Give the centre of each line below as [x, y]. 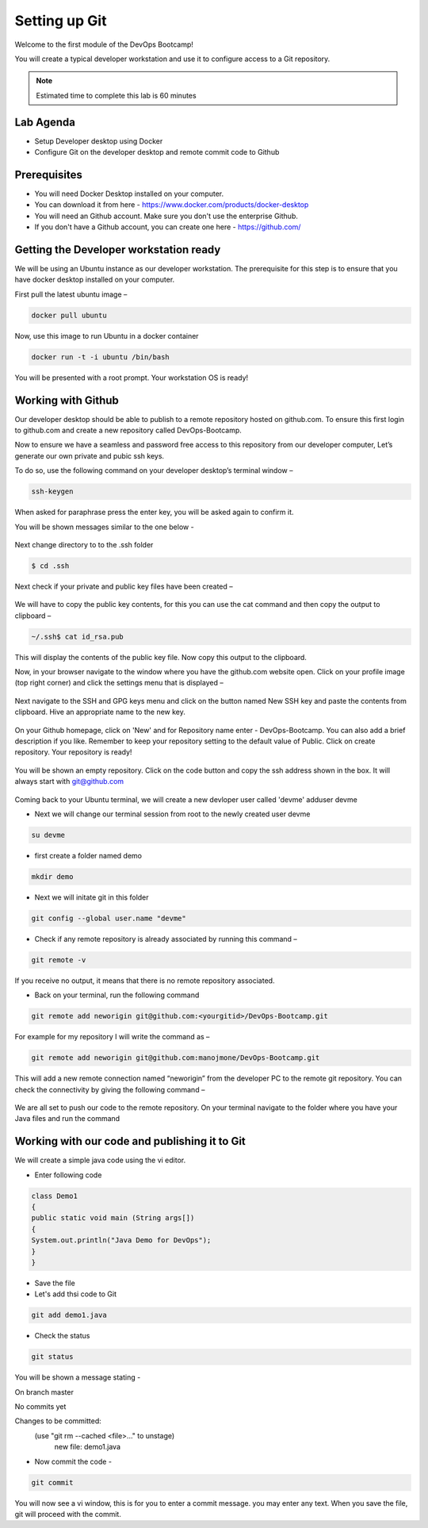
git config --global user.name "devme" [109, 918]
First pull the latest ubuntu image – [71, 294]
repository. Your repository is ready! [73, 752]
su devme [48, 835]
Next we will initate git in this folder [92, 897]
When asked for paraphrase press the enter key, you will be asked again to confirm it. [154, 513]
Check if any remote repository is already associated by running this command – [166, 939]
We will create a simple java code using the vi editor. [100, 1160]
